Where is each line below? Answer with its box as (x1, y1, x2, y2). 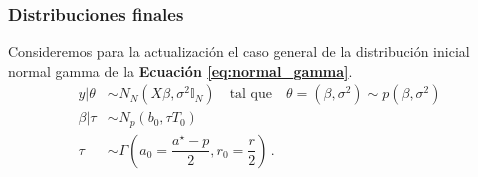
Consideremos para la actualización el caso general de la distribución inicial (8, 41, 470, 62)
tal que (229, 87, 273, 102)
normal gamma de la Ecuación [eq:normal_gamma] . (8, 60, 353, 81)
